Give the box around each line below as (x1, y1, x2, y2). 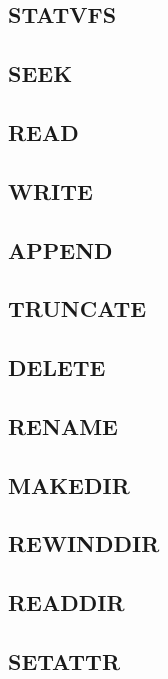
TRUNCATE (8, 293, 147, 324)
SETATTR (8, 645, 121, 676)
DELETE (8, 352, 106, 383)
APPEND (8, 234, 113, 265)
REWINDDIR (8, 528, 160, 559)
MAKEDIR (8, 469, 130, 500)
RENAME (8, 410, 118, 441)
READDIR (8, 587, 125, 618)
